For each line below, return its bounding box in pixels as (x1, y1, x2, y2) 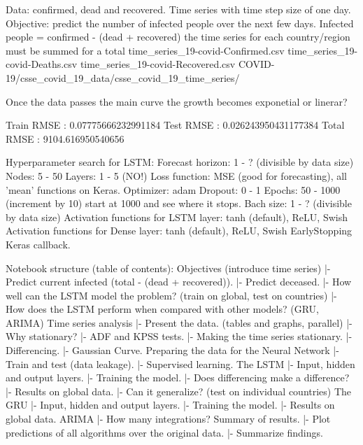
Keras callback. (6, 236, 71, 251)
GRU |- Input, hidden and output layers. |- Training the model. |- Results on (6, 397, 335, 412)
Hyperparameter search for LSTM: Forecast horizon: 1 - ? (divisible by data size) (6, 155, 354, 169)
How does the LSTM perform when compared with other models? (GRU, (6, 302, 319, 316)
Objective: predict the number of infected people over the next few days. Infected (6, 15, 354, 30)
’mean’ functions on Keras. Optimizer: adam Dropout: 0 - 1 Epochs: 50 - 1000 (6, 182, 341, 197)
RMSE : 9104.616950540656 (6, 131, 124, 146)
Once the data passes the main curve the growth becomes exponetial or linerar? (6, 94, 348, 108)
